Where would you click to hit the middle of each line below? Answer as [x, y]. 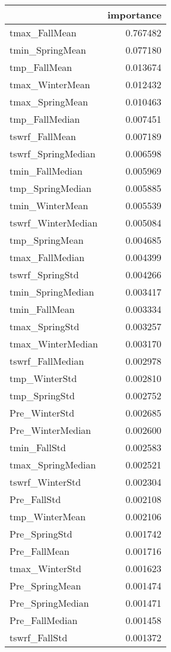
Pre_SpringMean [45, 586]
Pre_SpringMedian [49, 603]
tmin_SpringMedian [52, 292]
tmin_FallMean [42, 309]
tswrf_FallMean [43, 136]
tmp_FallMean [41, 67]
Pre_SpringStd [41, 534]
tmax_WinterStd [45, 568]
